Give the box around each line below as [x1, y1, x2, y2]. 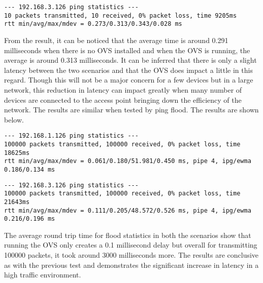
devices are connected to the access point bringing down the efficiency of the [4, 94, 242, 105]
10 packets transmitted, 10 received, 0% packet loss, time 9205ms [4, 12, 237, 19]
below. [4, 114, 24, 125]
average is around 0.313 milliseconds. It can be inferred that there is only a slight [4, 55, 257, 65]
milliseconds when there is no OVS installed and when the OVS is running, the [4, 45, 250, 55]
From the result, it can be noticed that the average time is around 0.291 [4, 34, 228, 45]
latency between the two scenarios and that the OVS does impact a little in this [4, 64, 253, 75]
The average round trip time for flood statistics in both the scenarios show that [4, 229, 251, 240]
